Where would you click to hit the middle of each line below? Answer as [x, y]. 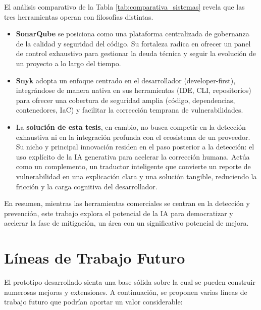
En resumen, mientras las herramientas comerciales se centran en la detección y [127, 203]
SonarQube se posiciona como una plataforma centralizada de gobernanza [133, 34]
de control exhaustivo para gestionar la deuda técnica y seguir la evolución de [136, 53]
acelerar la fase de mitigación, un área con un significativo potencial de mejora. [126, 223]
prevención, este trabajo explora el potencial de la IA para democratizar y [119, 213]
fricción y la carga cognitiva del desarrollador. [87, 186]
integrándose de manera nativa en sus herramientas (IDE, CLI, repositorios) [134, 90]
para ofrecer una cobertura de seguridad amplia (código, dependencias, [125, 100]
